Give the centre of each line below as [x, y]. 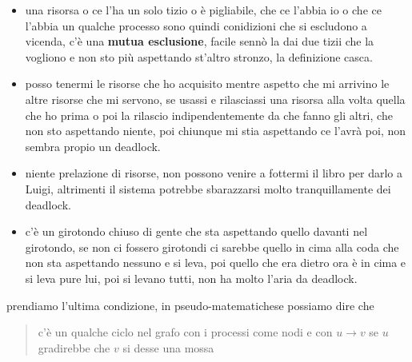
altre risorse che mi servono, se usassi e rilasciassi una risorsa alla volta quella [215, 99]
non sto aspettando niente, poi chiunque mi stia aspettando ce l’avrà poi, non [216, 131]
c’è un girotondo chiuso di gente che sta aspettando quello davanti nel [196, 231]
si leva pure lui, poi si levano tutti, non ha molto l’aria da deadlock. [191, 278]
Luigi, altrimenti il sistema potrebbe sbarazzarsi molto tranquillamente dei [208, 188]
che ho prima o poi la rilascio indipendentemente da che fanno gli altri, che [209, 115]
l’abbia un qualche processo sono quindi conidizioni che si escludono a [196, 25]
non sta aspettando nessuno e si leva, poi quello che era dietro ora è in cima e [216, 263]
